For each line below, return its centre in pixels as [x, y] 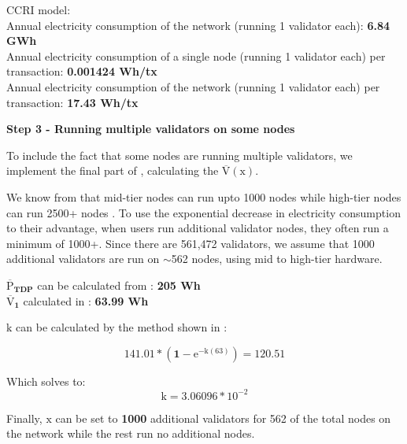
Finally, [24, 418]
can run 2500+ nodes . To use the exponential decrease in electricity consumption [203, 212]
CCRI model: [39, 9]
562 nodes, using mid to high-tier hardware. [277, 259]
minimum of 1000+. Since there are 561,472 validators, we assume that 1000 [191, 243]
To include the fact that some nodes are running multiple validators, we [179, 155]
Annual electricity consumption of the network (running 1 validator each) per [193, 86]
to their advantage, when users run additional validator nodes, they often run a [198, 228]
